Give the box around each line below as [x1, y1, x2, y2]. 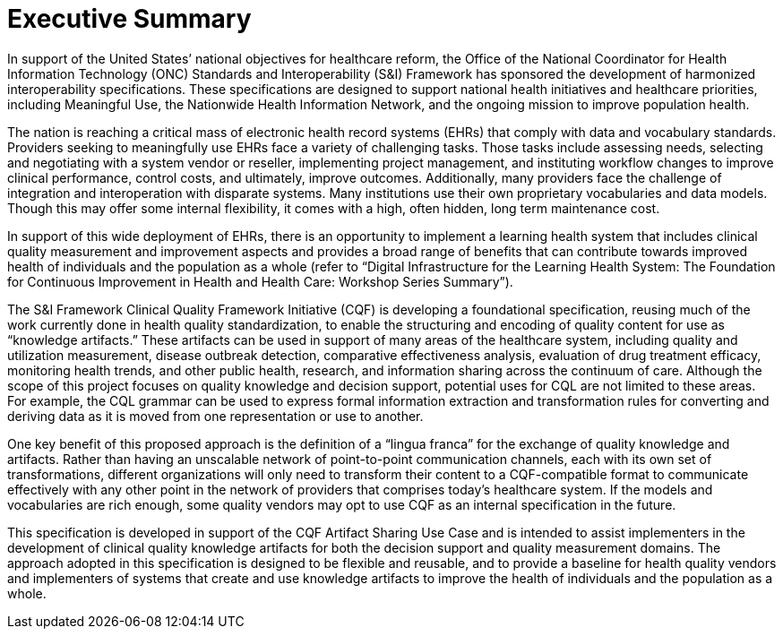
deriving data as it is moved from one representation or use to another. [7, 408, 424, 424]
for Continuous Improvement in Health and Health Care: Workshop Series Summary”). [7, 273, 513, 289]
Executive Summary [7, 4, 252, 34]
